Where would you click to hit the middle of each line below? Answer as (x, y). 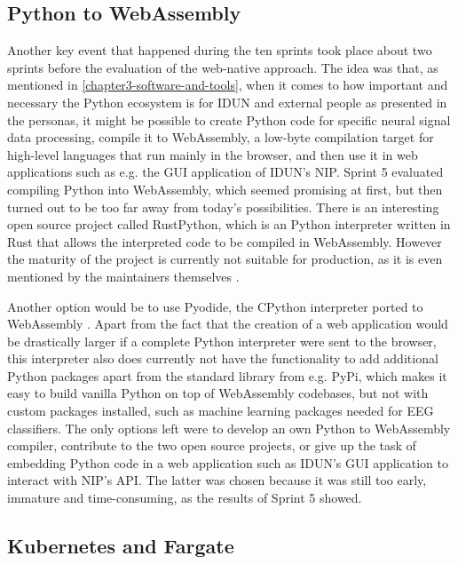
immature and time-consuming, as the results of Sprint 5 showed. (185, 498)
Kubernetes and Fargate (121, 546)
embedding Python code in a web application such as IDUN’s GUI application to (228, 462)
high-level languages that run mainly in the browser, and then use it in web (213, 154)
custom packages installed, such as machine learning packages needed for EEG (221, 411)
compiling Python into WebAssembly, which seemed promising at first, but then (225, 189)
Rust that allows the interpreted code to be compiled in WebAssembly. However (225, 241)
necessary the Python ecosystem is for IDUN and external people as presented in (227, 102)
